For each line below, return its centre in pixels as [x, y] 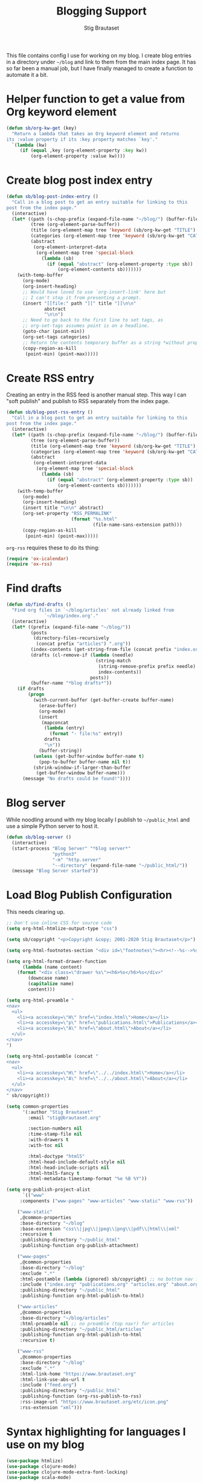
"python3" [65, 854]
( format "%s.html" [94, 519]
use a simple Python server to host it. [53, 826]
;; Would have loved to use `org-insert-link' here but [94, 292]
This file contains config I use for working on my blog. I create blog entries [99, 55]
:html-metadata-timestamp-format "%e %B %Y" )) [88, 1179]
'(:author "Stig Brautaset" [58, 1112]
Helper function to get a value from [96, 99]
